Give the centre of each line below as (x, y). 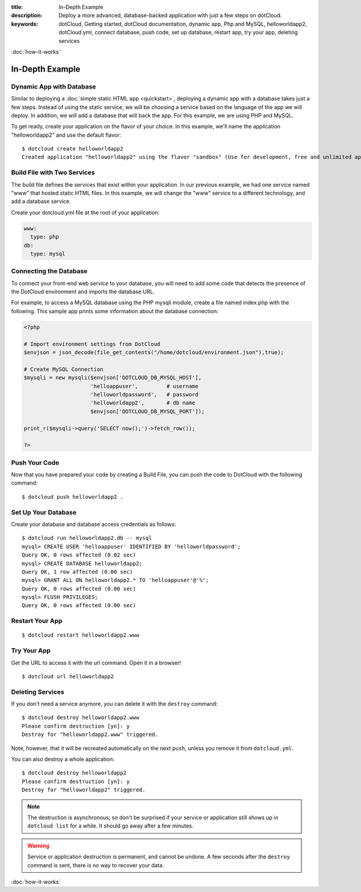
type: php (45, 237)
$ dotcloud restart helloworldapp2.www (81, 635)
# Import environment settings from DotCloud (92, 344)
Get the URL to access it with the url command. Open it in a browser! (96, 663)
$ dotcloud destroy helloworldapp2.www (81, 718)
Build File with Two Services (53, 173)
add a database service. (41, 201)
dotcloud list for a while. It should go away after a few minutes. (110, 826)
